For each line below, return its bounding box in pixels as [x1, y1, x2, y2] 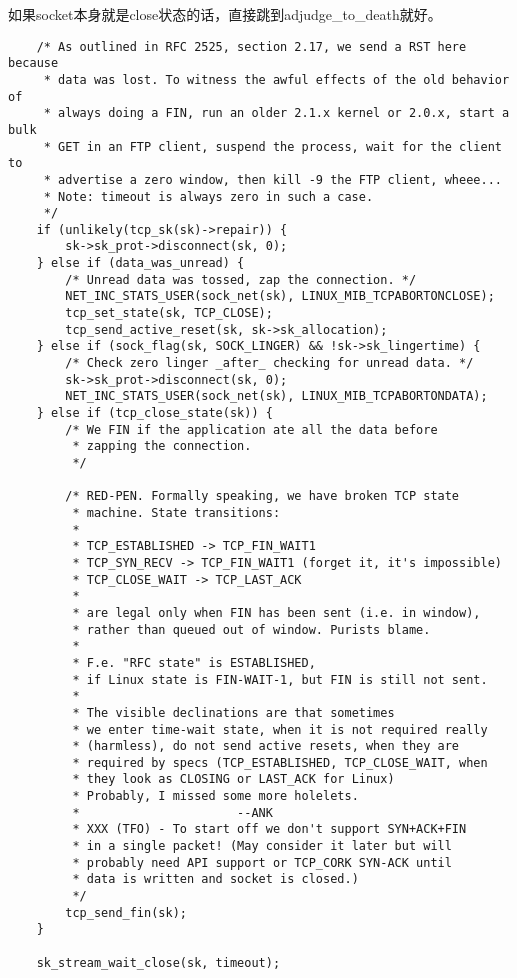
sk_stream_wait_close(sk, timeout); [36, 955, 281, 970]
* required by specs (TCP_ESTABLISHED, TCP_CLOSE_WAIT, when [72, 755, 488, 770]
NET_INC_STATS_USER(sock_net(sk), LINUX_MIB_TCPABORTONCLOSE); [65, 289, 495, 304]
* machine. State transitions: [72, 505, 281, 520]
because [8, 56, 59, 71]
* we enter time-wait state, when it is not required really [72, 722, 488, 737]
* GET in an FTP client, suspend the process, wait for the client [43, 139, 502, 154]
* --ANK [72, 805, 273, 820]
